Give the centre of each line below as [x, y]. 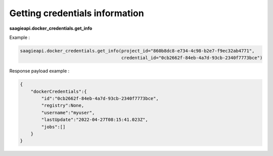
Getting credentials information [77, 13]
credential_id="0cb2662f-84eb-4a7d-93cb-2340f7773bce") [192, 58]
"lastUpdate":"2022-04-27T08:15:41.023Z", [95, 120]
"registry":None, [63, 106]
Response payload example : [39, 71]
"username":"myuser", [68, 113]
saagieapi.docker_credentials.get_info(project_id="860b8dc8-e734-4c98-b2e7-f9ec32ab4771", [137, 51]
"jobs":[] [53, 127]
